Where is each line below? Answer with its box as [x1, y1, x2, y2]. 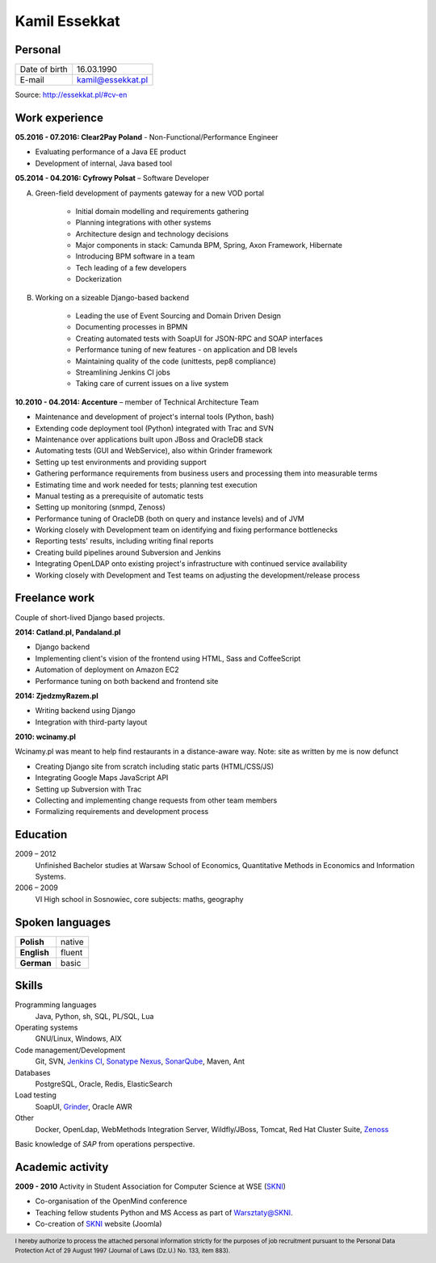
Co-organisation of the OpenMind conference [35, 1196, 187, 1206]
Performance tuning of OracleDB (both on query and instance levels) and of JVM [35, 514, 304, 523]
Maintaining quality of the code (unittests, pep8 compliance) [75, 356, 276, 366]
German [19, 957, 52, 968]
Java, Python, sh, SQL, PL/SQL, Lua [35, 1011, 154, 1021]
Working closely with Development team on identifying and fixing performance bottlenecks [35, 525, 338, 535]
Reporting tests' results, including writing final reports [35, 536, 214, 546]
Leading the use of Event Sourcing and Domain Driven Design [75, 311, 282, 321]
